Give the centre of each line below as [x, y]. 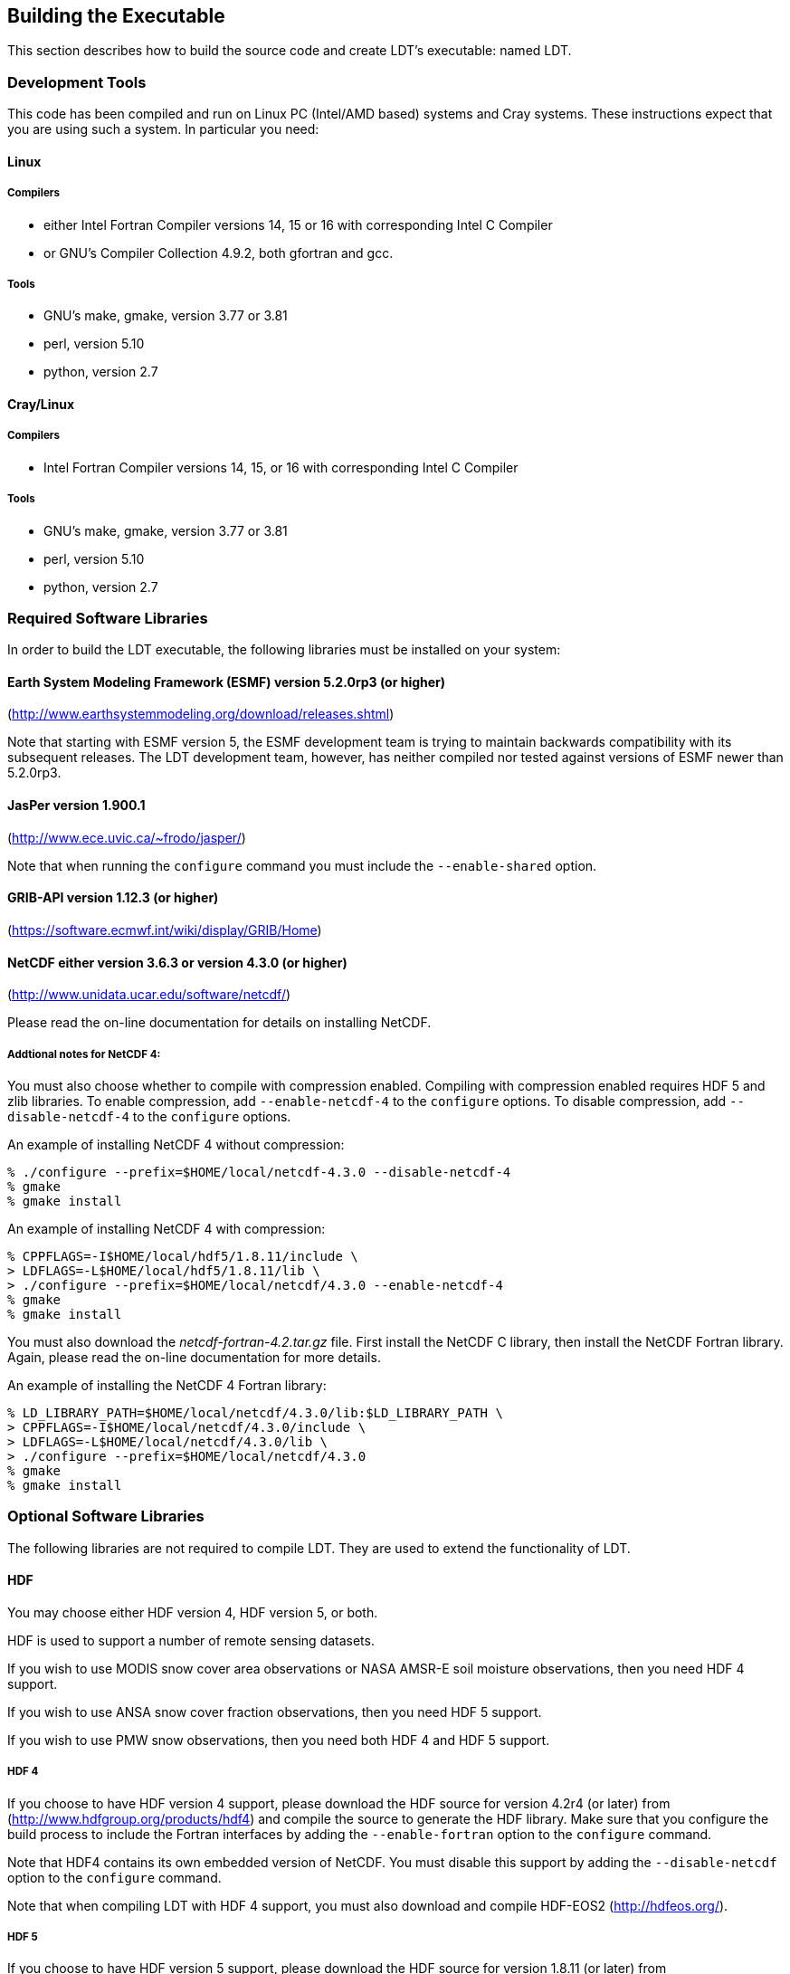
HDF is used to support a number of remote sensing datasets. [191, 1640]
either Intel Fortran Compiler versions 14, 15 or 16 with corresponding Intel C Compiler [298, 224]
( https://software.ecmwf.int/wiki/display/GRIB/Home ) [165, 930]
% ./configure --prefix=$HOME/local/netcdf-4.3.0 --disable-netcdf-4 [259, 1172]
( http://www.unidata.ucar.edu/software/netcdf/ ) [149, 995]
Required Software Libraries [108, 618]
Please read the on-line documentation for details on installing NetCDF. [219, 1023]
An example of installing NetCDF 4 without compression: [176, 1144]
